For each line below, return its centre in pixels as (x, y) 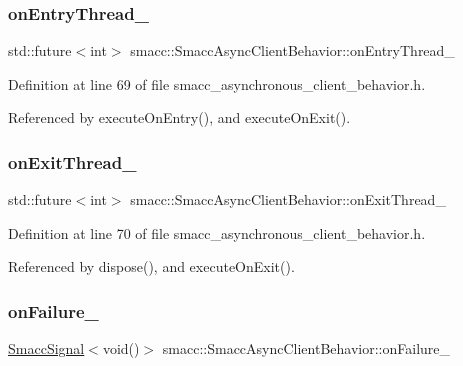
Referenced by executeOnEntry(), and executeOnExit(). (179, 117)
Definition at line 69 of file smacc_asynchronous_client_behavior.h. (217, 83)
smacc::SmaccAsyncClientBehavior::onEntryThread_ (292, 50)
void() (121, 348)
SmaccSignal (46, 348)
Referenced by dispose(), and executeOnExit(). (151, 266)
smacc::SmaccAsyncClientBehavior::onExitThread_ (288, 199)
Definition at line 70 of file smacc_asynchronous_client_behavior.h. (217, 232)
